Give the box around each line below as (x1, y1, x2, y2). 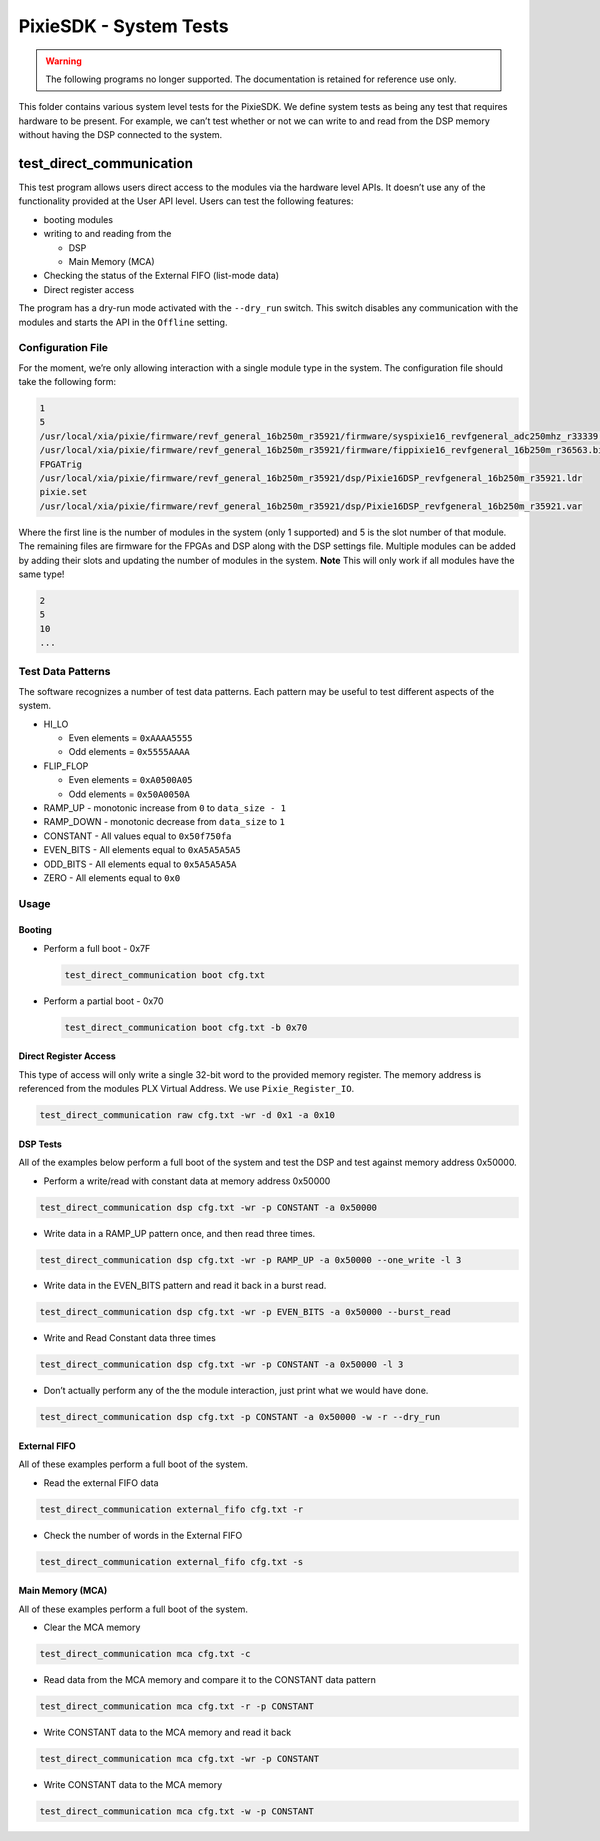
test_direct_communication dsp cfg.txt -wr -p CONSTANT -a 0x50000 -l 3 (39, 1359, 404, 1370)
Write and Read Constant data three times (43, 1332, 217, 1344)
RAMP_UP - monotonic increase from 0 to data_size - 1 (43, 801, 287, 814)
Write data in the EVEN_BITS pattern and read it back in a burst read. (43, 1280, 327, 1292)
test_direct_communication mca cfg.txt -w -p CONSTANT (39, 1806, 314, 1817)
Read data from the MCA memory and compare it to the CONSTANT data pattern (43, 1674, 377, 1686)
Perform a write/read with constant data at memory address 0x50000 (43, 1175, 331, 1187)
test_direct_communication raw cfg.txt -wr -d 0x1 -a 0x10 (39, 1110, 335, 1121)
